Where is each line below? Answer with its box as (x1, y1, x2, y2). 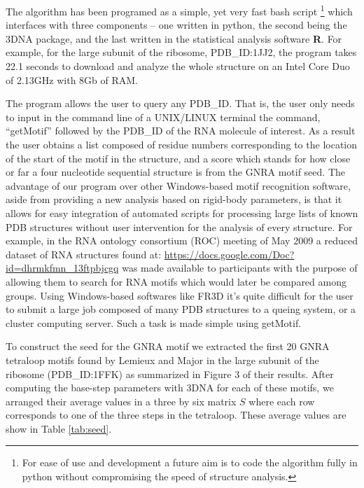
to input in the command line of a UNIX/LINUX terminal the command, (6, 109, 321, 124)
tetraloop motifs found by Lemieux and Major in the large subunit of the (6, 352, 319, 367)
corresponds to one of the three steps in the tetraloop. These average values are (6, 407, 346, 422)
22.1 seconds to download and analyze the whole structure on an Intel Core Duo (6, 59, 350, 74)
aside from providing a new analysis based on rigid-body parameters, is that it (6, 192, 342, 207)
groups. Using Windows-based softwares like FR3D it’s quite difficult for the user (6, 288, 353, 302)
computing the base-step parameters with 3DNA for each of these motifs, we (6, 380, 334, 395)
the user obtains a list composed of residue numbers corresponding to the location (6, 137, 358, 151)
